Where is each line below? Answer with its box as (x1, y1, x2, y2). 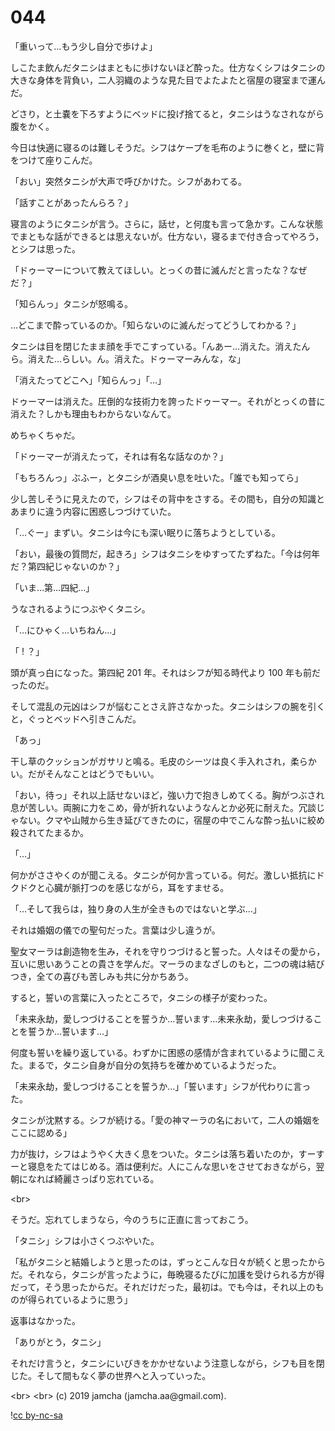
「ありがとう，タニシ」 (10, 1336, 107, 1348)
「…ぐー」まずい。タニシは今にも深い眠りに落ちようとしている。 (10, 526, 281, 538)
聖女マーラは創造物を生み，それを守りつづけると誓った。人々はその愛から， (10, 945, 326, 957)
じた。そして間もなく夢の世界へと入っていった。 (10, 1369, 212, 1381)
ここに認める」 (10, 1126, 72, 1138)
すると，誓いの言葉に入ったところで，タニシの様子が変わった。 (10, 991, 273, 1003)
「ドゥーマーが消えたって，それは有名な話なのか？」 (10, 450, 229, 462)
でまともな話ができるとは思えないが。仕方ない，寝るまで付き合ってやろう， (10, 230, 325, 242)
